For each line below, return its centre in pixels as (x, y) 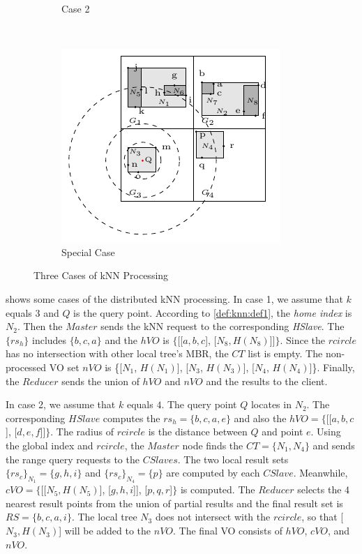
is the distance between (198, 432)
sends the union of (100, 381)
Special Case (88, 252)
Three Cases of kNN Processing (101, 275)
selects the (319, 489)
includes (50, 339)
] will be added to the (105, 531)
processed (26, 367)
